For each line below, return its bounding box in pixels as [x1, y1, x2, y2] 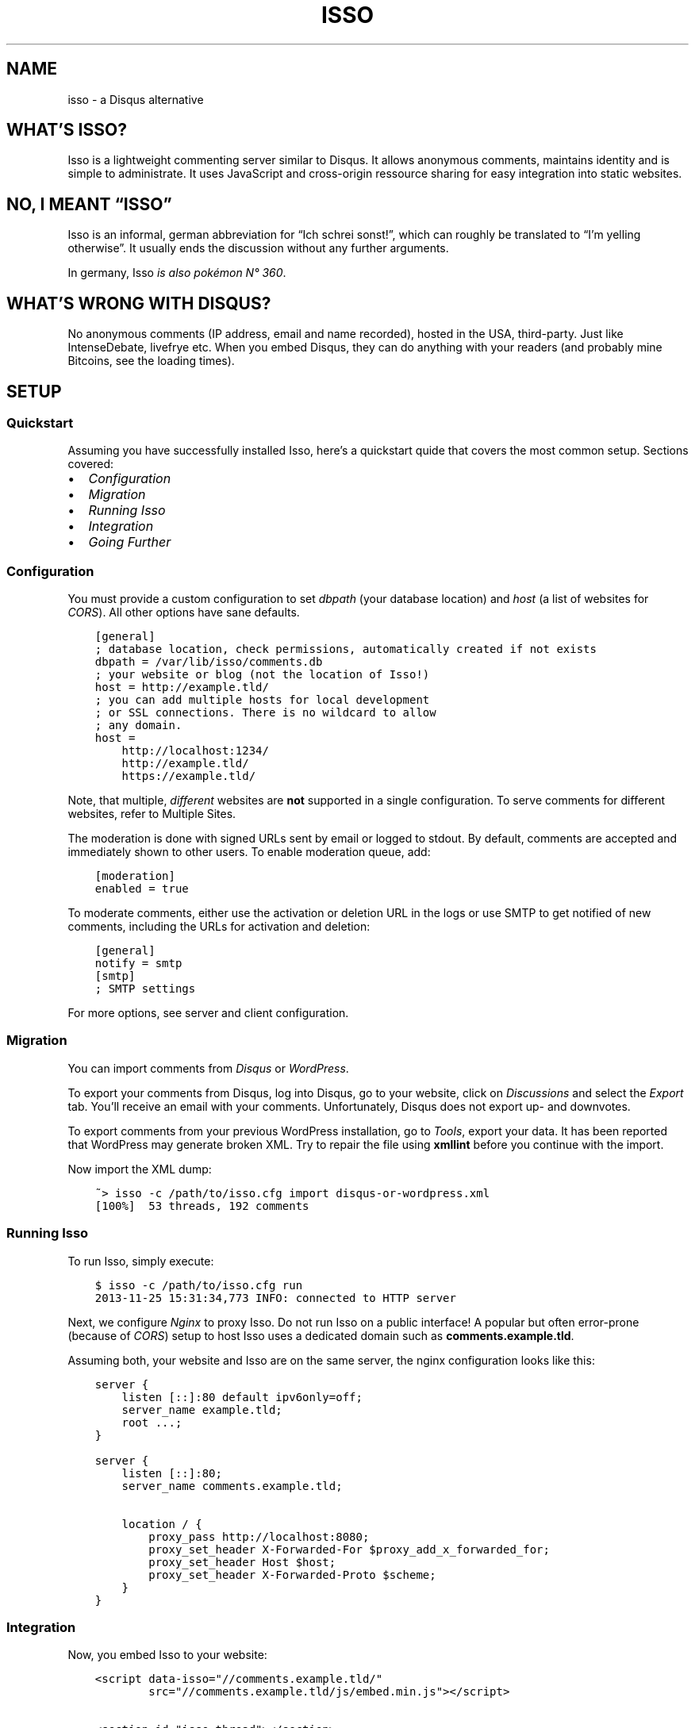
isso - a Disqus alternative [67, 92, 204, 106]
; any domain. [94, 719, 182, 732]
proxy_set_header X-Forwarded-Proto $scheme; [148, 1568, 436, 1581]
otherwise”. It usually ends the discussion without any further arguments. [67, 241, 449, 255]
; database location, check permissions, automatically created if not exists [94, 643, 597, 656]
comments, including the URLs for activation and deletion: [67, 920, 371, 934]
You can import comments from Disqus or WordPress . [67, 1061, 349, 1075]
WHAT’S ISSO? [6, 120, 127, 140]
